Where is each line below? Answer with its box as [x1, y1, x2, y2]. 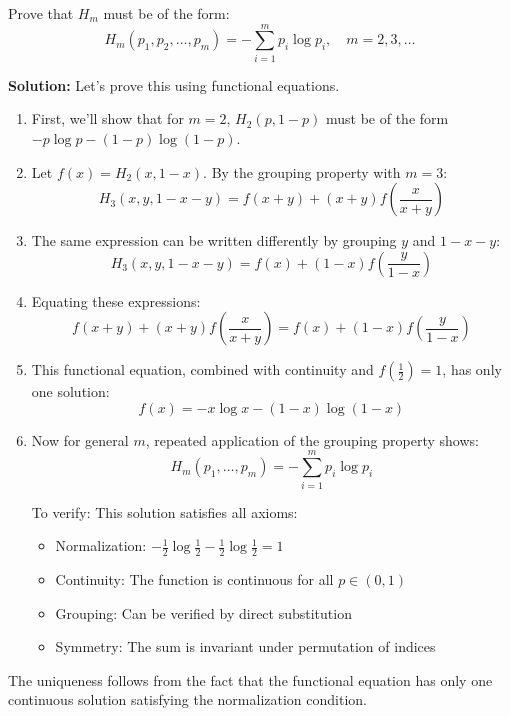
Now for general [31, 429, 129, 450]
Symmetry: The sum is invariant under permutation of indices [55, 636, 436, 657]
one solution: [31, 381, 110, 402]
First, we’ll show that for [31, 108, 184, 129]
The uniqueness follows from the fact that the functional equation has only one [8, 669, 493, 690]
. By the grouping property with [203, 161, 401, 182]
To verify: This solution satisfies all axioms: [31, 501, 298, 522]
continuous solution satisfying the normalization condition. [8, 689, 367, 710]
